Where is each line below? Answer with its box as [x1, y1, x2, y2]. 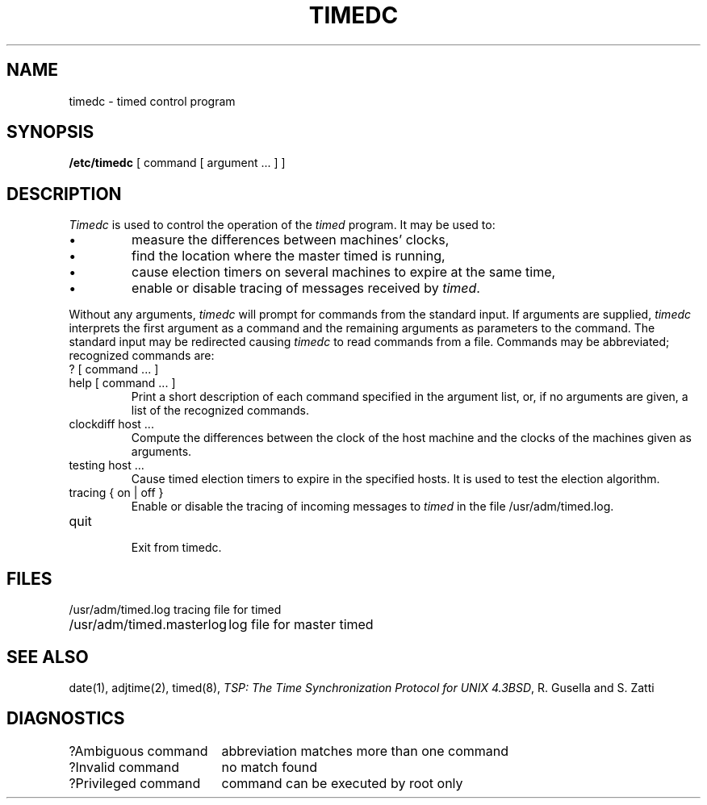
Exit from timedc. [131, 540, 222, 555]
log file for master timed [228, 616, 374, 633]
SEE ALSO [6, 646, 89, 667]
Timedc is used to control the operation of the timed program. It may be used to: [69, 218, 496, 232]
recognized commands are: [69, 348, 215, 363]
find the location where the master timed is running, [132, 248, 446, 265]
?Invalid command [69, 758, 180, 775]
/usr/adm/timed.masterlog [69, 616, 228, 633]
